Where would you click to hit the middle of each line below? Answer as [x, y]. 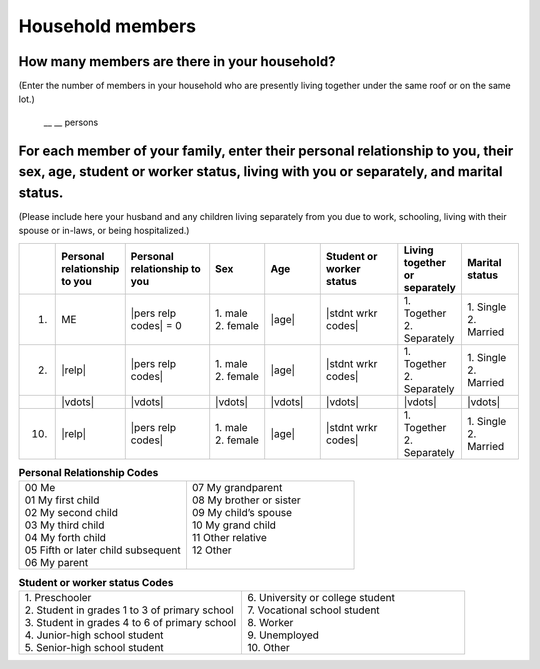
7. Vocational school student [313, 610]
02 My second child [71, 513]
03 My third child [64, 525]
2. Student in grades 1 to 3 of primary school [129, 610]
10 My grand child [234, 525]
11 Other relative [229, 538]
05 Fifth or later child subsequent [103, 550]
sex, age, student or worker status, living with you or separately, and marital [260, 171]
